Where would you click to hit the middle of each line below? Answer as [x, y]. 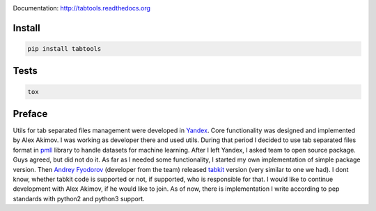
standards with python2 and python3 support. [79, 198]
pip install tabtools [64, 49]
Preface [30, 114]
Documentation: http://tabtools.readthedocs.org [82, 8]
